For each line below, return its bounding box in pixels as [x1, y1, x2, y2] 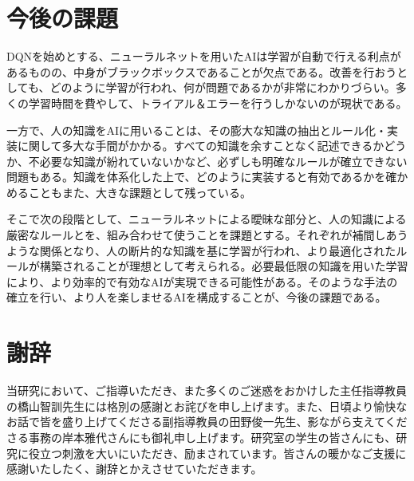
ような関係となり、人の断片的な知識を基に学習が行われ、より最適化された [6, 242, 396, 258]
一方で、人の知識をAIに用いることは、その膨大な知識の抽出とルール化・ [6, 121, 387, 138]
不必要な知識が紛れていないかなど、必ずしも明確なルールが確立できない [28, 152, 408, 169]
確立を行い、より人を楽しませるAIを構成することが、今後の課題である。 [6, 289, 387, 306]
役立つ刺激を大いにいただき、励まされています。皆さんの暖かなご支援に [28, 444, 407, 461]
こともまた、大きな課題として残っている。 [28, 183, 251, 200]
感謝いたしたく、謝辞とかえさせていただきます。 [6, 460, 262, 477]
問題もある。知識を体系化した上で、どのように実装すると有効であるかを [6, 168, 386, 185]
